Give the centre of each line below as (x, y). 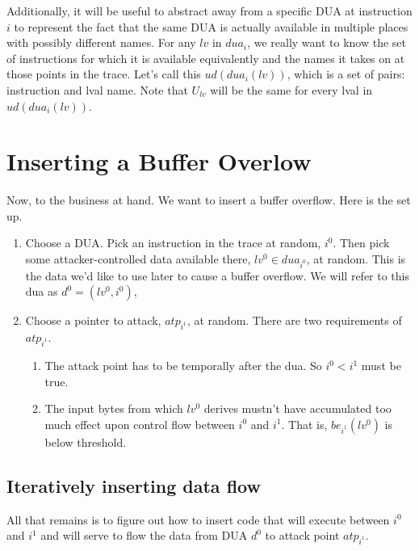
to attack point (302, 535)
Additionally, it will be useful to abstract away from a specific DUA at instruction (209, 11)
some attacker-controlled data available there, (138, 259)
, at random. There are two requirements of (294, 320)
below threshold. (86, 442)
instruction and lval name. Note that (97, 89)
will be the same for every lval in (291, 89)
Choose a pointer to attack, (93, 320)
